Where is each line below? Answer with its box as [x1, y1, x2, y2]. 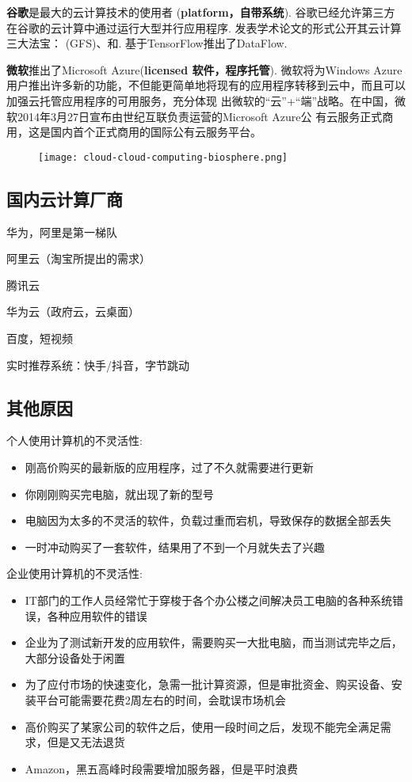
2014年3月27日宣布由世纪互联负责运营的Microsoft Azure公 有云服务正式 [17, 108, 383, 124]
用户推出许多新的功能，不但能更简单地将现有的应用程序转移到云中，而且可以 [6, 77, 406, 93]
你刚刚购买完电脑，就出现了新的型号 [25, 485, 214, 502]
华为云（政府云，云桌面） [6, 303, 139, 320]
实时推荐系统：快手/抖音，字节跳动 [6, 356, 189, 373]
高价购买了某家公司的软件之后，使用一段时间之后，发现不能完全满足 [25, 718, 380, 735]
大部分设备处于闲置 [25, 649, 125, 666]
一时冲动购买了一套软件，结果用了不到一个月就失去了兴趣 [25, 538, 325, 555]
